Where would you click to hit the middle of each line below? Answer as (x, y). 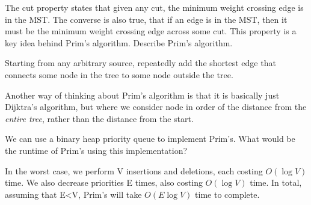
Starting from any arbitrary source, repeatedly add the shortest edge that (140, 63)
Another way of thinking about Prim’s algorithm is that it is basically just (142, 95)
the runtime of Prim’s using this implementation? (96, 150)
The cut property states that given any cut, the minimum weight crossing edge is (154, 7)
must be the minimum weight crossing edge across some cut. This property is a (151, 31)
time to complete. (227, 194)
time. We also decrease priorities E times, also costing (104, 182)
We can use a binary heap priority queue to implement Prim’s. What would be (150, 139)
